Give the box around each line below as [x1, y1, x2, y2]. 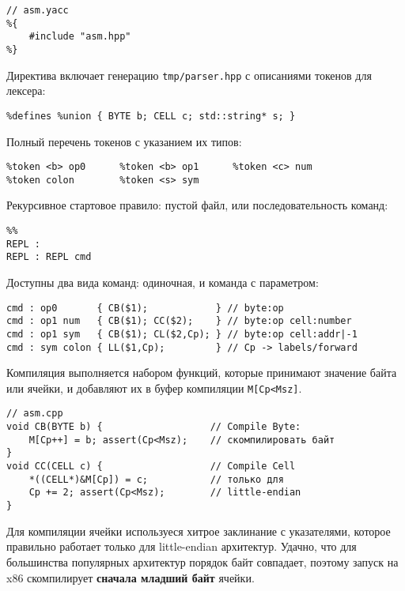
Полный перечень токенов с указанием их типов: [6, 133, 242, 149]
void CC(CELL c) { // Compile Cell [6, 461, 296, 472]
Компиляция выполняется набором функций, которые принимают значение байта [6, 364, 397, 381]
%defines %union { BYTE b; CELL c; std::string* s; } [6, 110, 296, 122]
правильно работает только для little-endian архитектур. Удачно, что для [6, 538, 357, 555]
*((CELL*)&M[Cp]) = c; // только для [28, 473, 284, 485]
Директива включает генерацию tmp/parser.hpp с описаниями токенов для [6, 66, 372, 83]
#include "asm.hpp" [28, 31, 131, 43]
